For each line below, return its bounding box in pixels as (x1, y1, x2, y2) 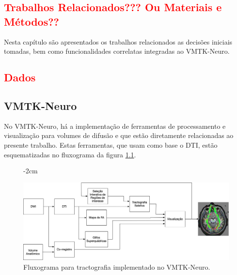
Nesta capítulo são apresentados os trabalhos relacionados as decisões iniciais (4, 36, 233, 46)
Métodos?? (4, 14, 59, 29)
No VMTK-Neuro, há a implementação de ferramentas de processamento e (4, 121, 226, 131)
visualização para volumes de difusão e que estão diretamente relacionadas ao (4, 130, 234, 140)
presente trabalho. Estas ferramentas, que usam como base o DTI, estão (4, 139, 218, 150)
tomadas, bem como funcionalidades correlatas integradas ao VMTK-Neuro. (4, 46, 230, 56)
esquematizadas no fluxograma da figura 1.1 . (4, 149, 136, 159)
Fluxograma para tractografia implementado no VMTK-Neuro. (23, 261, 210, 272)
